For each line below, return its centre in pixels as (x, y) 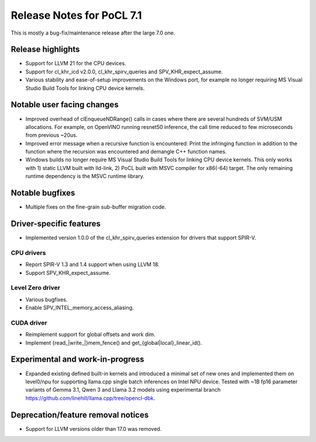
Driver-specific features (56, 224)
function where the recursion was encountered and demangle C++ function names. (126, 152)
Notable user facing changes (65, 105)
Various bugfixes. (47, 300)
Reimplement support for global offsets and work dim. (90, 335)
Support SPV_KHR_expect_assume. (68, 273)
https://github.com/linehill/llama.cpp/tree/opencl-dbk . (90, 398)
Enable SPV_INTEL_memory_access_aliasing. (80, 308)
